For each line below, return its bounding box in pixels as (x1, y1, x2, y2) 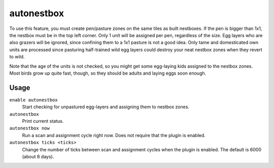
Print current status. (22, 118, 64, 124)
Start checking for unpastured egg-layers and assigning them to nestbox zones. (22, 104, 190, 110)
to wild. (9, 54, 25, 60)
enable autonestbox (9, 97, 58, 103)
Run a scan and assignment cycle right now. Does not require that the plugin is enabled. (22, 132, 205, 138)
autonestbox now (9, 125, 50, 131)
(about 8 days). (22, 153, 54, 159)
